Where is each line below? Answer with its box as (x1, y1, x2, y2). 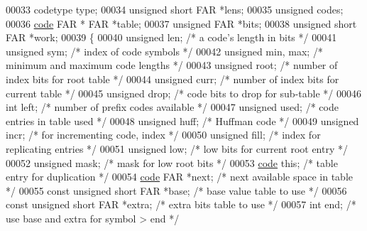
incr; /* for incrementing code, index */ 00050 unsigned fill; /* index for (6, 127, 321, 142)
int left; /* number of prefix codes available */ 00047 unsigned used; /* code (6, 100, 339, 114)
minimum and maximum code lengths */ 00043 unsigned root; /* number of (6, 58, 338, 72)
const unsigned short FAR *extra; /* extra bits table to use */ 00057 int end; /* (6, 197, 356, 212)
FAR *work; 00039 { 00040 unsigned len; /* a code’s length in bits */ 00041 (6, 30, 337, 45)
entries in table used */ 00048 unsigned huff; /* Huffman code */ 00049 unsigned (6, 113, 359, 128)
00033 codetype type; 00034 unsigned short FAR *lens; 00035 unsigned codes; (6, 2, 344, 16)
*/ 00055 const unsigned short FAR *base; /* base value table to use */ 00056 (6, 183, 347, 198)
